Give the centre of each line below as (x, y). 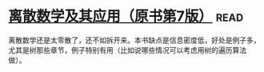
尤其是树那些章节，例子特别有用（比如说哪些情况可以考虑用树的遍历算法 (127, 50)
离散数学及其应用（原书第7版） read (126, 16)
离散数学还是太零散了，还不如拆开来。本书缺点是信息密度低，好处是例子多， (134, 40)
